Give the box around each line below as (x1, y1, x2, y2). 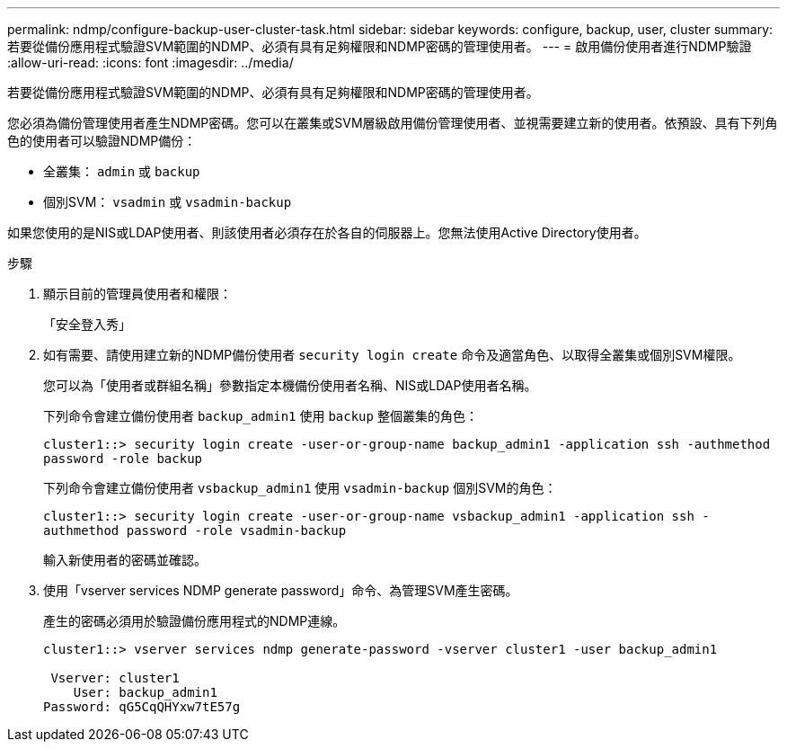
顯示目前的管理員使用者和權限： (43, 286, 232, 301)
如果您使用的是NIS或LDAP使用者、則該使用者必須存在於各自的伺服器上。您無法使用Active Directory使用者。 (7, 225, 647, 240)
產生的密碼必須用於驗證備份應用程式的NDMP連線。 (43, 613, 346, 629)
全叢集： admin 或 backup (43, 164, 200, 179)
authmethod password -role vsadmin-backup (43, 523, 347, 538)
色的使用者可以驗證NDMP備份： (7, 133, 197, 148)
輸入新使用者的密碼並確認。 (43, 552, 207, 567)
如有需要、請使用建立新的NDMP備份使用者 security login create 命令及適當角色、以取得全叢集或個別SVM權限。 (43, 347, 741, 362)
